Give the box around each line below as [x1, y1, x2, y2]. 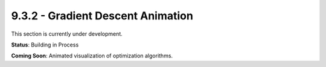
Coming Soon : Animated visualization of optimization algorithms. [11, 52, 173, 60]
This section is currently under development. [11, 30, 123, 37]
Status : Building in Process [11, 41, 79, 48]
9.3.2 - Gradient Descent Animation [11, 9, 193, 22]
